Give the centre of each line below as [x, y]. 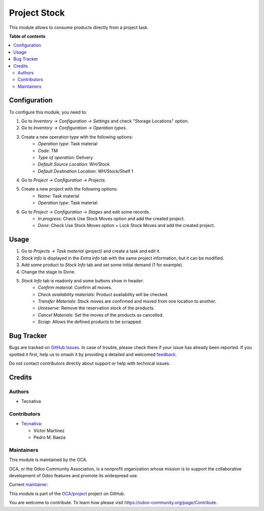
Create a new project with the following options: [69, 189]
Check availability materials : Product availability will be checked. [103, 294]
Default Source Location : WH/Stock [74, 164]
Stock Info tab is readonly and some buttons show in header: [83, 280]
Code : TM [48, 151]
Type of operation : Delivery [65, 157]
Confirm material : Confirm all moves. [75, 288]
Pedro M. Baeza [50, 438]
